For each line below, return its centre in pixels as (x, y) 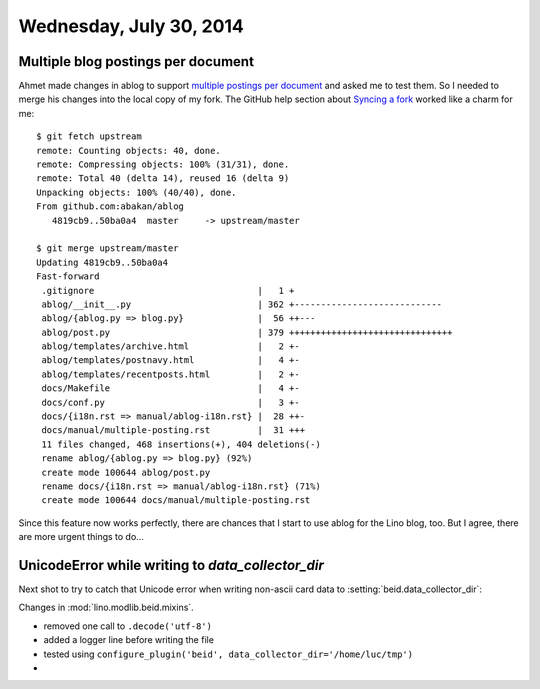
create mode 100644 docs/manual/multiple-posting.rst (176, 500)
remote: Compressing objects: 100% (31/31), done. (163, 164)
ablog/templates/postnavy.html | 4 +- (170, 360)
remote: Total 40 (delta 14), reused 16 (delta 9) (163, 178)
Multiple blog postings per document (136, 61)
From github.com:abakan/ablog (110, 206)
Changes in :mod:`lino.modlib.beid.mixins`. (106, 607)
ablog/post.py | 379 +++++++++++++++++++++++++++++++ (247, 332)
